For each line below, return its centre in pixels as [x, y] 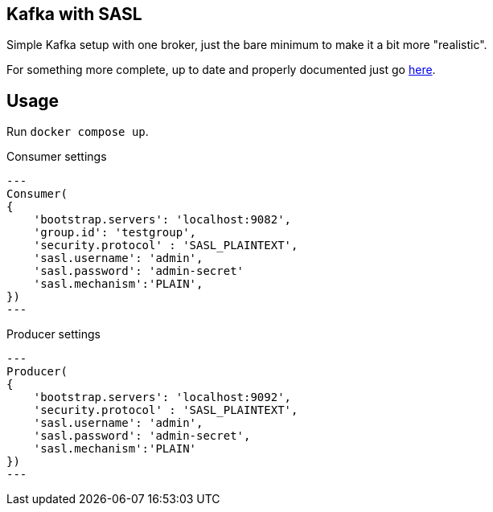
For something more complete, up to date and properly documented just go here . [221, 70]
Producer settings [53, 334]
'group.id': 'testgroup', [115, 233]
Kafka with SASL [74, 14]
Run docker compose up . [78, 132]
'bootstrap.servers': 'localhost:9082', [162, 220]
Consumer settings [57, 157]
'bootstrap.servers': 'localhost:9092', [162, 397]
